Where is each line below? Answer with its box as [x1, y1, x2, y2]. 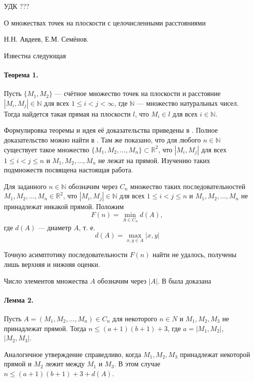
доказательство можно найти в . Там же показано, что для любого [4, 134, 201, 144]
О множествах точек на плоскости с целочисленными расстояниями [4, 17, 206, 27]
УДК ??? [4, 1, 29, 11]
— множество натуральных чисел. [137, 97, 239, 108]
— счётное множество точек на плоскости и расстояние [54, 88, 221, 98]
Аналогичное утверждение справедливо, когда [4, 349, 141, 359]
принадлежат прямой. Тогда [4, 323, 87, 333]
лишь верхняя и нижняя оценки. [4, 259, 100, 269]
